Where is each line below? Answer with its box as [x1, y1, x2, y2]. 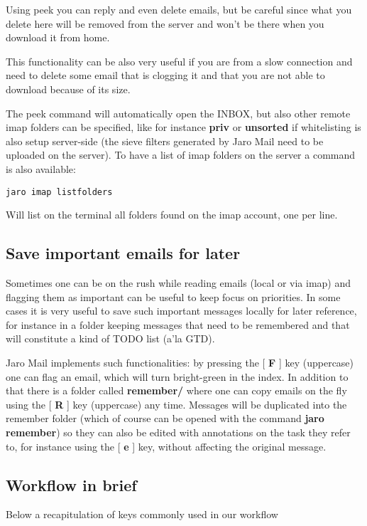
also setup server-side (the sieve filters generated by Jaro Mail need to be [6, 133, 324, 148]
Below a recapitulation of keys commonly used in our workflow [6, 507, 278, 522]
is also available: [6, 161, 76, 176]
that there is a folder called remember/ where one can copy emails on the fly [6, 383, 347, 398]
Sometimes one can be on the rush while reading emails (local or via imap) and [6, 275, 351, 290]
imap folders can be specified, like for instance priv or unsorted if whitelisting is [6, 120, 361, 135]
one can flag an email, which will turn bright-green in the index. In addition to [6, 369, 349, 384]
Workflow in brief [6, 473, 137, 495]
